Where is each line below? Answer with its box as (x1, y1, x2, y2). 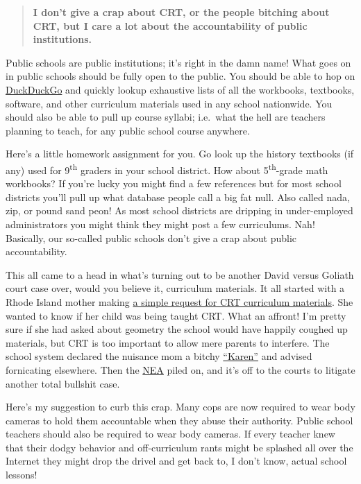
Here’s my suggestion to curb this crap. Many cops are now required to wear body (6, 399, 355, 414)
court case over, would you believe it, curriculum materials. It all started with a (6, 281, 345, 295)
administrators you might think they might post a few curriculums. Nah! (6, 216, 315, 231)
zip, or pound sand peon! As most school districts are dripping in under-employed (6, 203, 353, 218)
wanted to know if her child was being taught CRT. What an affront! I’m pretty (6, 308, 346, 322)
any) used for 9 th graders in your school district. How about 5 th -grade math (6, 160, 328, 177)
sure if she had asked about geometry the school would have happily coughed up (6, 322, 348, 336)
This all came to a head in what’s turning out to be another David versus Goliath (6, 267, 354, 282)
